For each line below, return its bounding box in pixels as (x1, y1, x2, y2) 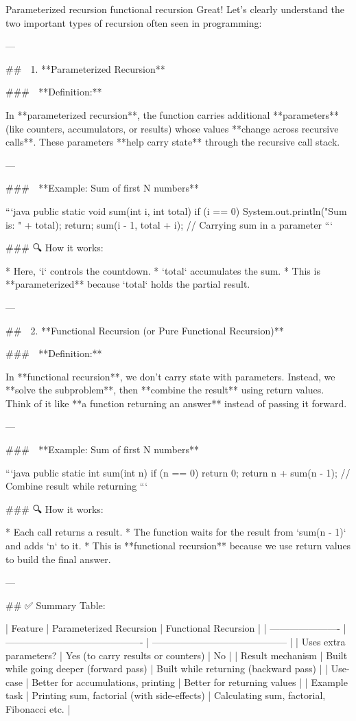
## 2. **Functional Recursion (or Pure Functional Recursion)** (5, 323, 284, 337)
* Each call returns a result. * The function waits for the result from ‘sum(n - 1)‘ (5, 525, 346, 539)
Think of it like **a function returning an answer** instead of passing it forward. (5, 396, 347, 410)
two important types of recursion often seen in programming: (5, 15, 262, 30)
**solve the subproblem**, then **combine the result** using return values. (5, 382, 324, 397)
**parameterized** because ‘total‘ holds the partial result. (5, 277, 250, 291)
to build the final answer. (5, 551, 111, 566)
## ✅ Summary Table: (5, 597, 106, 612)
